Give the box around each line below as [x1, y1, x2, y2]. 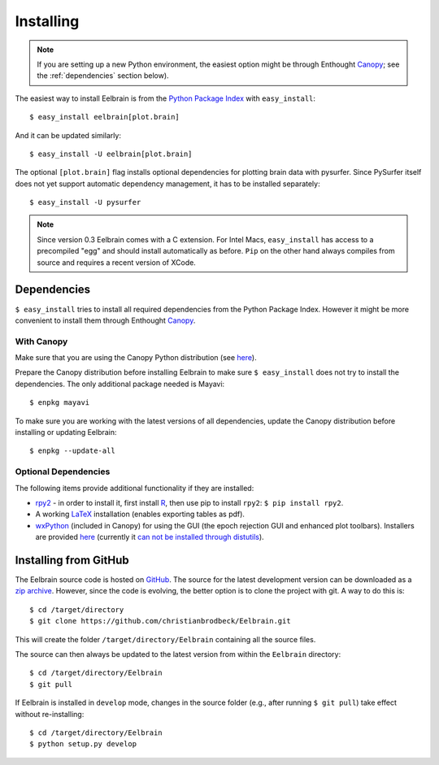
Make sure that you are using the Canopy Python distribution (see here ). [15, 353, 257, 363]
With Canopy [15, 336, 68, 347]
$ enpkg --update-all [29, 446, 115, 455]
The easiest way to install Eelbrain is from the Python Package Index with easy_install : [15, 93, 316, 103]
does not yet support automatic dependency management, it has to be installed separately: [15, 179, 320, 189]
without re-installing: [15, 709, 85, 719]
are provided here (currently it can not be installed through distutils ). [35, 532, 264, 542]
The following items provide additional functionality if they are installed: [15, 483, 254, 493]
